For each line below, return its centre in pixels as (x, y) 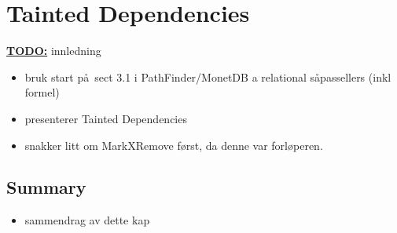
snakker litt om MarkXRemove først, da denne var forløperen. (174, 145)
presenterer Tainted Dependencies (106, 118)
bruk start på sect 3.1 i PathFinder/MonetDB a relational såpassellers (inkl (208, 76)
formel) (42, 92)
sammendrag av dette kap (87, 220)
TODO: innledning (54, 51)
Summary (46, 187)
